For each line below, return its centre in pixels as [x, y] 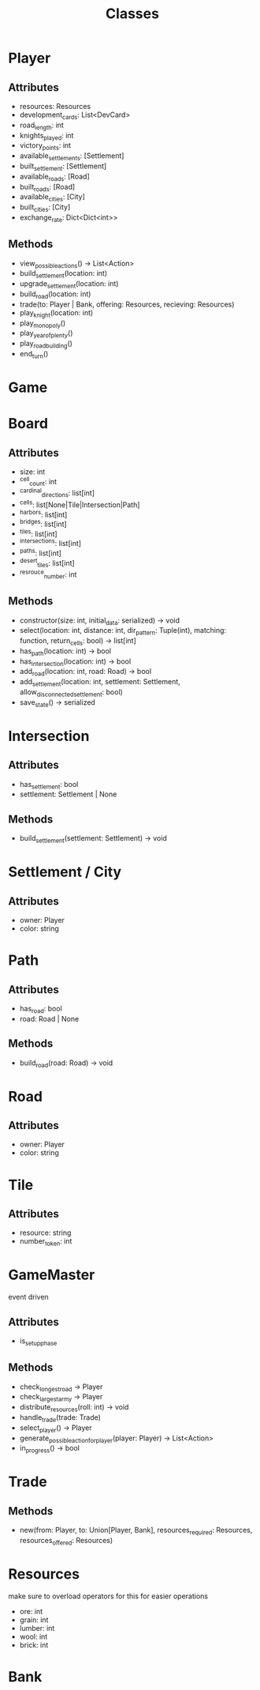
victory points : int [45, 147]
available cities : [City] [52, 198]
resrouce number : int [48, 574]
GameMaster [52, 1275]
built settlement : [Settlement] [63, 167]
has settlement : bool [49, 785]
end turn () [34, 354]
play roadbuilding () [46, 344]
